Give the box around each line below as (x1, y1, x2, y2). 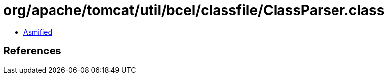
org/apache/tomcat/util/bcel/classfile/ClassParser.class (3, 2, 385, 19)
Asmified (23, 27, 53, 36)
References (3, 45, 61, 57)
